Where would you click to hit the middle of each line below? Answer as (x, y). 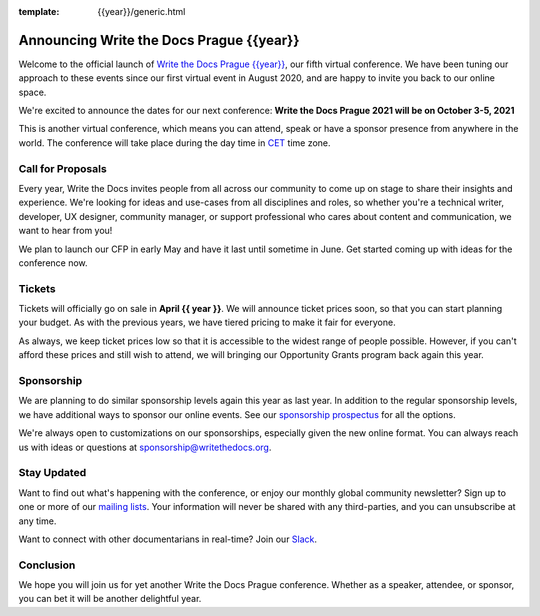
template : (39, 11)
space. (32, 92)
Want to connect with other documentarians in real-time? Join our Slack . (168, 539)
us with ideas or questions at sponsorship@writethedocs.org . (145, 447)
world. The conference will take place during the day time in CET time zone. (174, 142)
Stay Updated (52, 473)
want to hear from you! (65, 231)
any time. (37, 521)
